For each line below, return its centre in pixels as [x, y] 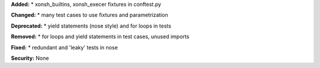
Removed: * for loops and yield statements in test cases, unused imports [100, 37]
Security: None [30, 58]
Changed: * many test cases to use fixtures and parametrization [89, 15]
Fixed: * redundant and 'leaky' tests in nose [64, 47]
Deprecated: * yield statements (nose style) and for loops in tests [91, 26]
